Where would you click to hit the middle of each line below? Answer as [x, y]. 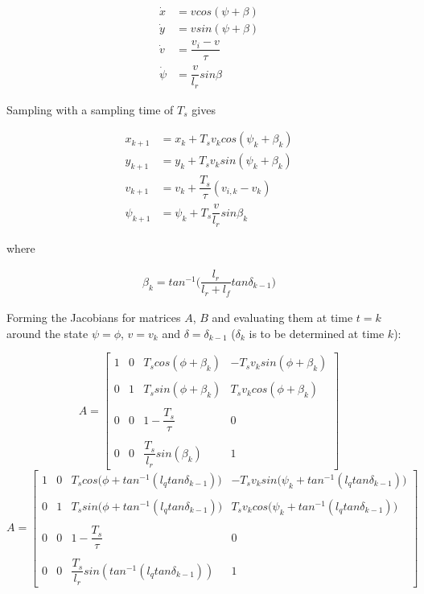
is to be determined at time [317, 333]
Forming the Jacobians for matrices [94, 317]
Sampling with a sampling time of [90, 109]
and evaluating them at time [282, 317]
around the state [47, 333]
